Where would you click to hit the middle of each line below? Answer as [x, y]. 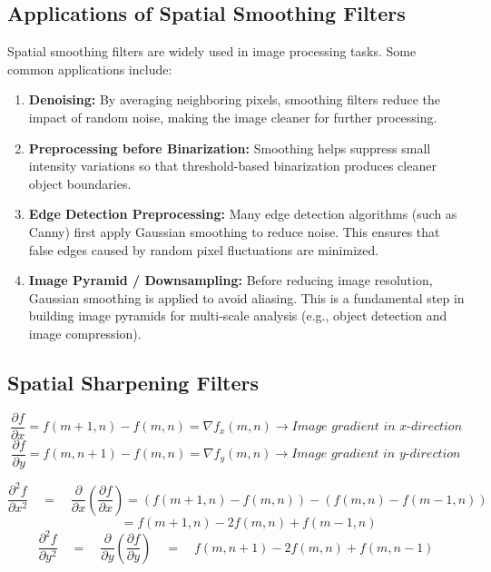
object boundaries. [80, 183]
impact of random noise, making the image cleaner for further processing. [233, 117]
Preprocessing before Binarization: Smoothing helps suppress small [230, 148]
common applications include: [90, 69]
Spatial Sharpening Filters [133, 382]
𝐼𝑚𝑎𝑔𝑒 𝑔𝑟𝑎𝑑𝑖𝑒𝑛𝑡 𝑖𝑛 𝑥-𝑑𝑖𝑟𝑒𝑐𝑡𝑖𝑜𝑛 [377, 427]
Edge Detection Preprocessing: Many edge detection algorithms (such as [243, 214]
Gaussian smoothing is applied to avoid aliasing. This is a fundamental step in [246, 297]
